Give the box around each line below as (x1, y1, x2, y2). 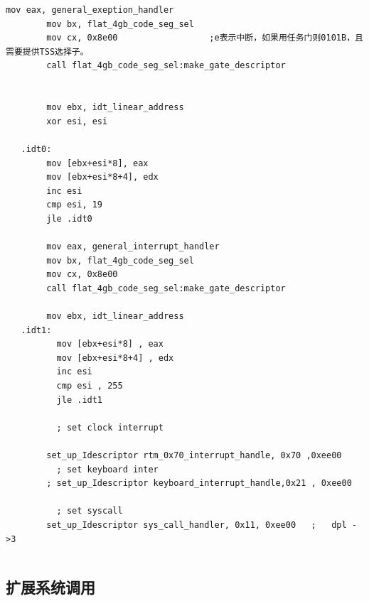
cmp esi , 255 (56, 381, 123, 391)
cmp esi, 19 (46, 200, 103, 210)
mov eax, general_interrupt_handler (46, 242, 220, 252)
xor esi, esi (46, 116, 108, 126)
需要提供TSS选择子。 (6, 46, 89, 57)
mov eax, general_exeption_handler (6, 5, 174, 15)
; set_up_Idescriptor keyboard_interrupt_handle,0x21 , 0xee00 (46, 478, 352, 489)
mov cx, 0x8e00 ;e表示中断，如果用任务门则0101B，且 (46, 33, 363, 43)
